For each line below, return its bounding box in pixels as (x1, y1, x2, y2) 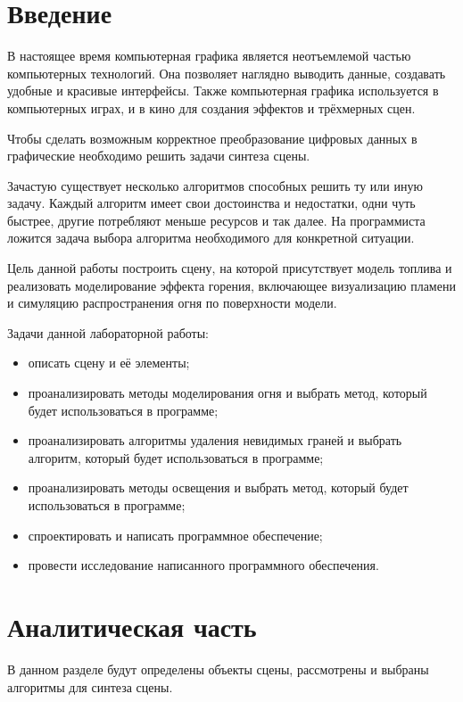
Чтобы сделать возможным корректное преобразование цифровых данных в (7, 128, 418, 147)
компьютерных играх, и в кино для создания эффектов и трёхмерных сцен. (7, 98, 416, 117)
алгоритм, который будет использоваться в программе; (28, 448, 324, 467)
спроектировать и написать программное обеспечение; (28, 525, 323, 544)
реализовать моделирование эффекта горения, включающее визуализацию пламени (7, 276, 456, 294)
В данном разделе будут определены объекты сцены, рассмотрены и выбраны (7, 659, 429, 678)
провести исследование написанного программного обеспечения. (28, 556, 379, 574)
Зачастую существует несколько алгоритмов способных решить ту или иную (7, 176, 423, 194)
